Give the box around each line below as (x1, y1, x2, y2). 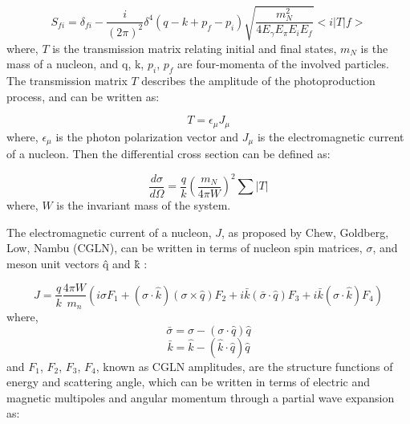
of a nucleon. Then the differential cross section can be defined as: (6, 145, 331, 162)
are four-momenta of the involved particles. (177, 55, 389, 72)
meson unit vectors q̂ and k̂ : (6, 255, 148, 271)
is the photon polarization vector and (55, 128, 239, 145)
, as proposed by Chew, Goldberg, (221, 223, 389, 240)
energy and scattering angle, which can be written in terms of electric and (6, 373, 370, 390)
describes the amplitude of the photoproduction (141, 71, 375, 88)
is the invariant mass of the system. (56, 197, 231, 214)
